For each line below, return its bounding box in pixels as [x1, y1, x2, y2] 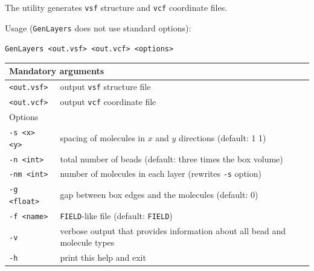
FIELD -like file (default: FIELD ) [60, 209, 173, 222]
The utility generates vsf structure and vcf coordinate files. [5, 1, 228, 13]
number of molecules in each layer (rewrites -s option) [60, 167, 261, 180]
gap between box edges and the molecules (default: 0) [60, 188, 258, 201]
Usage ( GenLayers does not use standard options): [5, 21, 191, 34]
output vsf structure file [60, 80, 151, 93]
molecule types [60, 236, 115, 249]
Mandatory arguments [9, 65, 104, 77]
